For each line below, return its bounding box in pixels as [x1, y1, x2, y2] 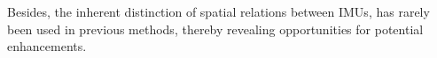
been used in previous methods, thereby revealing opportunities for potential [7, 19, 424, 38]
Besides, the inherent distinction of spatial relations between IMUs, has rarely [7, 3, 430, 20]
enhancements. [7, 37, 87, 55]
